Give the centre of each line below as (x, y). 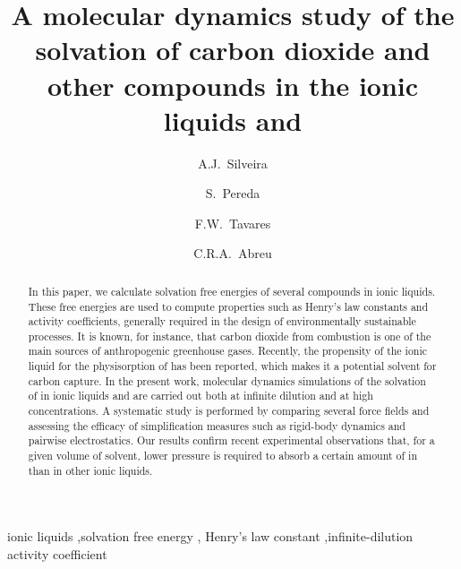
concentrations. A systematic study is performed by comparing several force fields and (229, 411)
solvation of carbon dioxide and (233, 50)
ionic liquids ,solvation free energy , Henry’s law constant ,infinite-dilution (210, 536)
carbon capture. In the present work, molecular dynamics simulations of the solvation (227, 380)
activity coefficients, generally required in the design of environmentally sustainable (222, 321)
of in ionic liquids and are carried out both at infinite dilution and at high (201, 396)
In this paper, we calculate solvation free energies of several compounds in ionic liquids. (232, 291)
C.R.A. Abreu (233, 253)
